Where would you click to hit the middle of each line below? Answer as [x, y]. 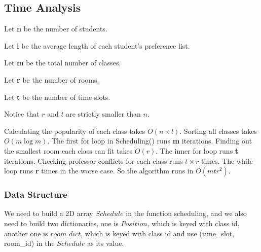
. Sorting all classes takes [218, 131]
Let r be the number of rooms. [52, 79]
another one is [26, 233]
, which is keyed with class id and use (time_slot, [158, 233]
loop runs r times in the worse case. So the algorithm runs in [99, 171]
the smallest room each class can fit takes [68, 150]
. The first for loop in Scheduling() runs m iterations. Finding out [150, 141]
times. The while [227, 160]
